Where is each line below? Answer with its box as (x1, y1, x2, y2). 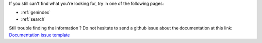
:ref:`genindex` (21, 10, 51, 15)
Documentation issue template (9, 32, 70, 38)
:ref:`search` (21, 16, 46, 22)
